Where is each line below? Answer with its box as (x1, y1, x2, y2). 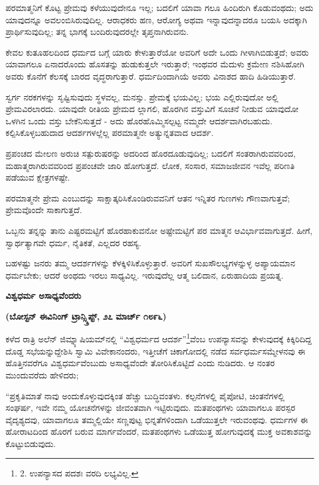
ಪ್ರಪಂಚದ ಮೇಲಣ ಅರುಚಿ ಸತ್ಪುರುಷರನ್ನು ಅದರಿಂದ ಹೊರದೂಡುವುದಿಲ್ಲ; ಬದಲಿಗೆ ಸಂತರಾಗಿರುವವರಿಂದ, (6, 146, 296, 159)
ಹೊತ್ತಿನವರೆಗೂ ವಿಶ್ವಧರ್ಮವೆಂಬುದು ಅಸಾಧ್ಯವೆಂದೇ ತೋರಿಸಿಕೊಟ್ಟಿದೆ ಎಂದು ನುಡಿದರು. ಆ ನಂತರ (6, 356, 275, 369)
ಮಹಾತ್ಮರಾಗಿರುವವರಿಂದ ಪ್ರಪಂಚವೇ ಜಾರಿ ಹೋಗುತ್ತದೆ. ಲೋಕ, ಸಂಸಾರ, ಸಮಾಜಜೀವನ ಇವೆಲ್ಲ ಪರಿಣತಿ (6, 159, 295, 171)
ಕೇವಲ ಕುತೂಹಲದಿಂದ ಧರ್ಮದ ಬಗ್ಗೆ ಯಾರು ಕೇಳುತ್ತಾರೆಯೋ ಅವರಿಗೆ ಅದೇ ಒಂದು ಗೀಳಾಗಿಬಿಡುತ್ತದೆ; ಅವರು (6, 45, 309, 58)
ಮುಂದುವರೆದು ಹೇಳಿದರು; (6, 368, 79, 381)
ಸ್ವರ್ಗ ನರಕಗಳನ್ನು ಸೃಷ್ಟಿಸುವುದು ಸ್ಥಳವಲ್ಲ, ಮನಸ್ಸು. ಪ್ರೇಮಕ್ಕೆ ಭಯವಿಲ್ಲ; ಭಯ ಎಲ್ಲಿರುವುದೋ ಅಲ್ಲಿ (6, 90, 279, 103)
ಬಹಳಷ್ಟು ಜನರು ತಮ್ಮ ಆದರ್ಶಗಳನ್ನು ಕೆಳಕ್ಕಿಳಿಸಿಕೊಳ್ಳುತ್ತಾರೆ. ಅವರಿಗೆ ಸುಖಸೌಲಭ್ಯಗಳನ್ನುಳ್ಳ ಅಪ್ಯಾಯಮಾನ (6, 257, 296, 269)
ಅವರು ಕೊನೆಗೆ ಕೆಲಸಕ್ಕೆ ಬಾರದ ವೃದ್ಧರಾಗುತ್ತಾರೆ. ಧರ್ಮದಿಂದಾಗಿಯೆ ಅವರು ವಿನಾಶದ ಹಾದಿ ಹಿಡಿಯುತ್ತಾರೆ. (6, 69, 296, 82)
